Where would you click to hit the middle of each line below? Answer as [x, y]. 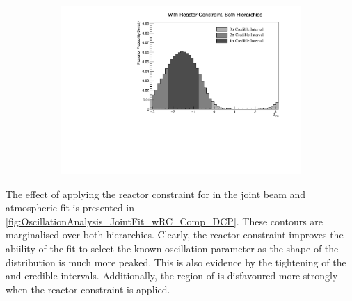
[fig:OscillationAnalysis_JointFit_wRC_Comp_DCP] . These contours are [165, 221]
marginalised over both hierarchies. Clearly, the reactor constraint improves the [175, 235]
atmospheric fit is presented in [70, 208]
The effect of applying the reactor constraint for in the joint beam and [156, 194]
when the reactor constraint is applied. [88, 289]
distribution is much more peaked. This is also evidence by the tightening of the [176, 262]
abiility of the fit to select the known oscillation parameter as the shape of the [172, 249]
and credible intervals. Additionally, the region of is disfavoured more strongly [172, 276]
